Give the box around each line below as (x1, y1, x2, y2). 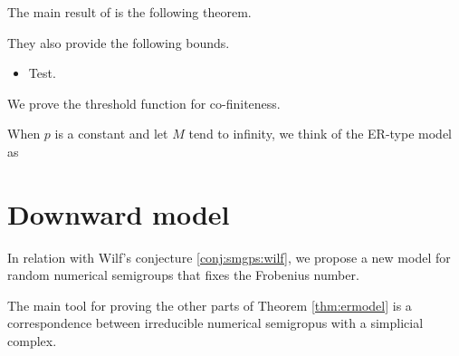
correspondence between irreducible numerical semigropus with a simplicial (7, 313, 424, 332)
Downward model (7, 195, 230, 232)
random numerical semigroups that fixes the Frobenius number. (7, 265, 359, 284)
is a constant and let (54, 124, 168, 143)
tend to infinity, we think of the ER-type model (188, 124, 452, 143)
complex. (7, 332, 57, 351)
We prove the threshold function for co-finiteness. (7, 93, 281, 112)
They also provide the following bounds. (7, 33, 230, 52)
